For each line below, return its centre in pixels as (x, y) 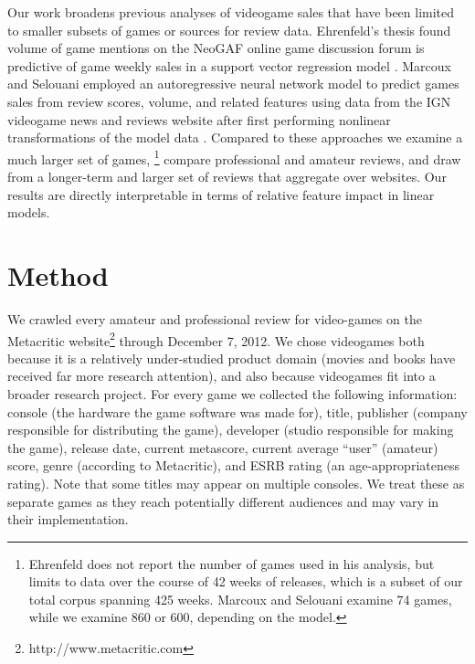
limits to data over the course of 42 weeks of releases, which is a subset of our (246, 581)
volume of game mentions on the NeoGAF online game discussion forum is (216, 48)
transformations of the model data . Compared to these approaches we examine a (235, 137)
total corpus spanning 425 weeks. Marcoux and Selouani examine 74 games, (240, 599)
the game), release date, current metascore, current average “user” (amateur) (223, 447)
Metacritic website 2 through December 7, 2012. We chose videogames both (216, 339)
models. (29, 212)
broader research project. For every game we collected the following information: (232, 393)
